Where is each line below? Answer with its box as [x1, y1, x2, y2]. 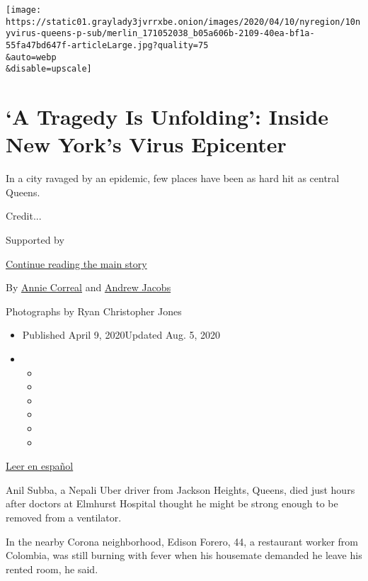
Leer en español [6, 458, 74, 473]
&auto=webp [6, 52, 57, 62]
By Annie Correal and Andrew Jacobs [6, 280, 171, 295]
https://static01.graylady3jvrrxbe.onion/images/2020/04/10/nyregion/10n [6, 16, 361, 27]
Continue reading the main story [6, 256, 147, 271]
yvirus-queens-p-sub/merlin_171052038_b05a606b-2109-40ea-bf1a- [6, 28, 315, 39]
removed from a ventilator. [6, 509, 122, 524]
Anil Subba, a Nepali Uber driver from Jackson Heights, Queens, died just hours [6, 482, 355, 497]
